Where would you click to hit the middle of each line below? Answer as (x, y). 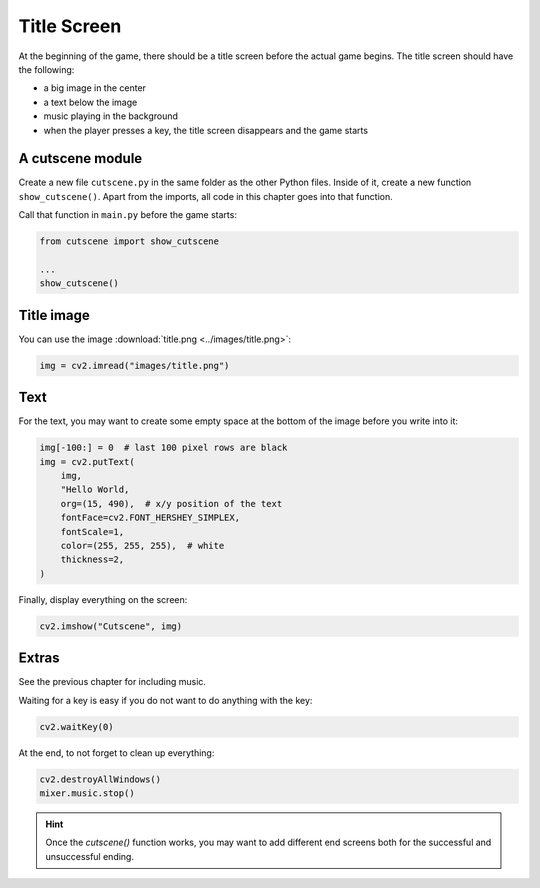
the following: (46, 69)
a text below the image (90, 102)
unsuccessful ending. (90, 856)
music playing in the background (111, 116)
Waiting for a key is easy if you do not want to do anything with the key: (165, 700)
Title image (54, 315)
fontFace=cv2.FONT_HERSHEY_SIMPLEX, (150, 518)
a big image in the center (95, 88)
